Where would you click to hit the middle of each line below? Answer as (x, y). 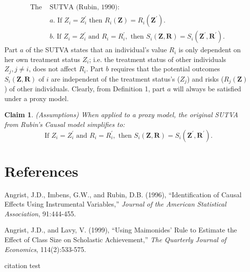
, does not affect (52, 69)
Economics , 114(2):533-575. (45, 249)
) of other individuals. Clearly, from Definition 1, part (85, 89)
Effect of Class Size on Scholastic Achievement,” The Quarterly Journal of (115, 240)
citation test (22, 265)
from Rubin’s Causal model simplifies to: (65, 124)
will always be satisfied (207, 89)
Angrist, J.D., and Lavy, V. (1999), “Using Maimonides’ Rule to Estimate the (121, 230)
